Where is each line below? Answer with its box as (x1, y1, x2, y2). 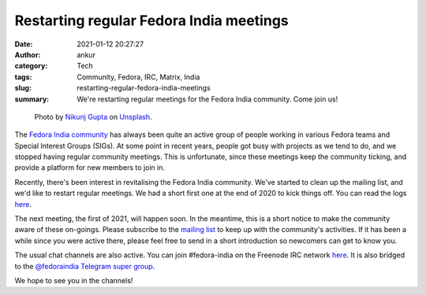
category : (14, 61, 48, 71)
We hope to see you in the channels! (14, 275, 133, 285)
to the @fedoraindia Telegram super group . (14, 261, 155, 271)
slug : (14, 83, 32, 93)
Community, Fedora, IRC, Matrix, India (77, 72, 200, 82)
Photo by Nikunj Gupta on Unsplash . (34, 112, 152, 121)
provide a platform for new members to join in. (14, 163, 166, 172)
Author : (14, 50, 41, 59)
